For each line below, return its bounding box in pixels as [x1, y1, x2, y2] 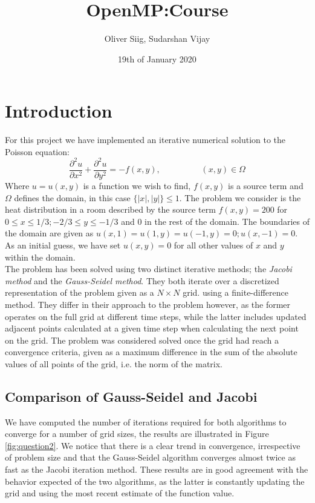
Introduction [5, 98, 112, 123]
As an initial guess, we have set [5, 238, 121, 251]
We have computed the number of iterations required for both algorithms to [5, 415, 287, 428]
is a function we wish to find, [83, 179, 191, 192]
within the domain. [5, 250, 76, 263]
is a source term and [228, 179, 304, 192]
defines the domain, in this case [14, 191, 131, 204]
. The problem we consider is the [179, 191, 301, 204]
